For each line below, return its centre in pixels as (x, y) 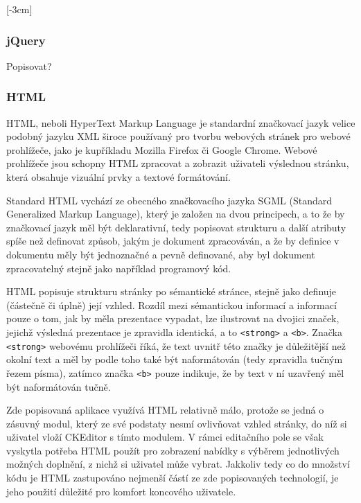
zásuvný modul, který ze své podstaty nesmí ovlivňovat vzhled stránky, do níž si (177, 423)
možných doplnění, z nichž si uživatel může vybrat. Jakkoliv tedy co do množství (178, 464)
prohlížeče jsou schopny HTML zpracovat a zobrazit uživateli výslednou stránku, (178, 163)
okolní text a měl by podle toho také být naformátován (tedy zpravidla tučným (175, 359)
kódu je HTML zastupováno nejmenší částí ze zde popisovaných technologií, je (173, 478)
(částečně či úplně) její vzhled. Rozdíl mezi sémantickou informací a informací (171, 305)
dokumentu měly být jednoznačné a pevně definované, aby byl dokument (161, 254)
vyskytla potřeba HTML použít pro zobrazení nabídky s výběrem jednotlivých (173, 450)
